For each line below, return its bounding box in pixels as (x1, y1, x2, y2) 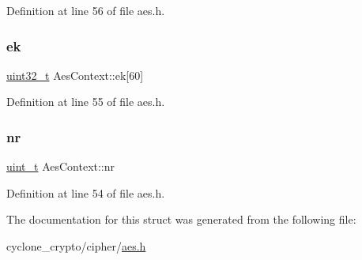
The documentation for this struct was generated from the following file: (6, 211, 356, 228)
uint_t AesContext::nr (6, 158, 115, 175)
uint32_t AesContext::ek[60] (6, 66, 144, 83)
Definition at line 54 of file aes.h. (6, 184, 165, 201)
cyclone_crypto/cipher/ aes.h (6, 238, 146, 254)
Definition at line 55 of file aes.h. (6, 93, 165, 110)
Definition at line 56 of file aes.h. (6, 2, 165, 18)
